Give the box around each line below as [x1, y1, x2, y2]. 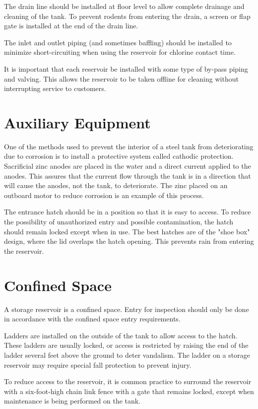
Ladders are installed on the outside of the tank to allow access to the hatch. [4, 330, 238, 340]
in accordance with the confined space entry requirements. [4, 313, 181, 324]
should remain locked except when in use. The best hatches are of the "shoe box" [4, 226, 250, 236]
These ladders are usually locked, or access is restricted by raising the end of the [4, 340, 249, 350]
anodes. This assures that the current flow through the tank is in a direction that [4, 170, 251, 181]
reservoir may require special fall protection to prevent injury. [4, 359, 192, 370]
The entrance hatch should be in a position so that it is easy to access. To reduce [4, 206, 251, 217]
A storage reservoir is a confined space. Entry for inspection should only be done [4, 304, 249, 314]
